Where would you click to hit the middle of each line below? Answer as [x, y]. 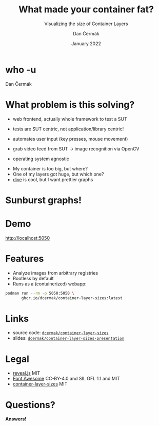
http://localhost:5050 [28, 238]
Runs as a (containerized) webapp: [49, 284]
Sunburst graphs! [44, 200]
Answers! [16, 419]
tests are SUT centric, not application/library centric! [68, 129]
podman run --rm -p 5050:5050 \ [40, 293]
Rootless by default [33, 278]
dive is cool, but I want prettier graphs [53, 179]
